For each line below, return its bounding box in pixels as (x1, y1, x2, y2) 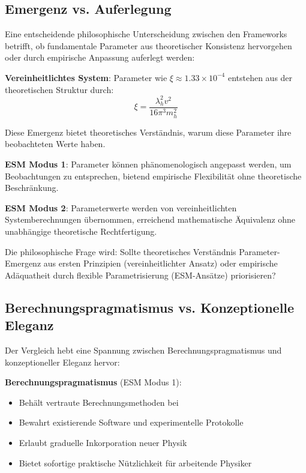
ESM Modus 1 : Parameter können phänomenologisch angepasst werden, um (5, 158, 292, 170)
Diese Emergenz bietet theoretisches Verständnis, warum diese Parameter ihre (5, 125, 292, 138)
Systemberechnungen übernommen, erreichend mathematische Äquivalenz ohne (5, 213, 296, 226)
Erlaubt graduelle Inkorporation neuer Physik (19, 436, 187, 448)
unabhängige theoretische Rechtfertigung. (5, 224, 157, 237)
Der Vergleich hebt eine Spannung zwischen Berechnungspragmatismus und (5, 343, 282, 356)
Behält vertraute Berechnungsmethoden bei (19, 396, 179, 408)
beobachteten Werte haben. (5, 137, 106, 150)
